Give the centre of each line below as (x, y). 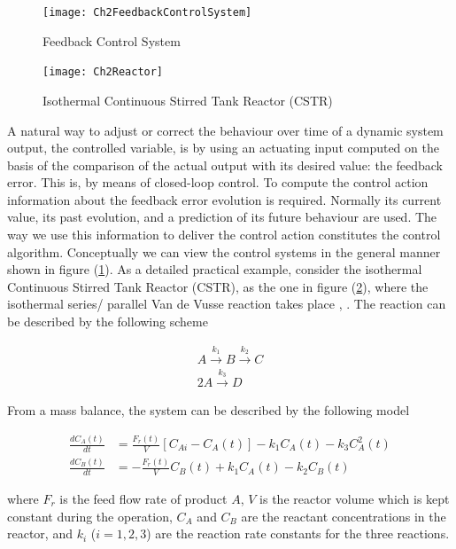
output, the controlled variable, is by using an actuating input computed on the (223, 148)
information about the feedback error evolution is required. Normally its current (224, 199)
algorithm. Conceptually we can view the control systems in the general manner (224, 251)
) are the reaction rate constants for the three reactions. (298, 533)
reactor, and (40, 533)
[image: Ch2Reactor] (103, 72)
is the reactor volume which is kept (355, 499)
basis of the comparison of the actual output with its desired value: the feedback (225, 165)
